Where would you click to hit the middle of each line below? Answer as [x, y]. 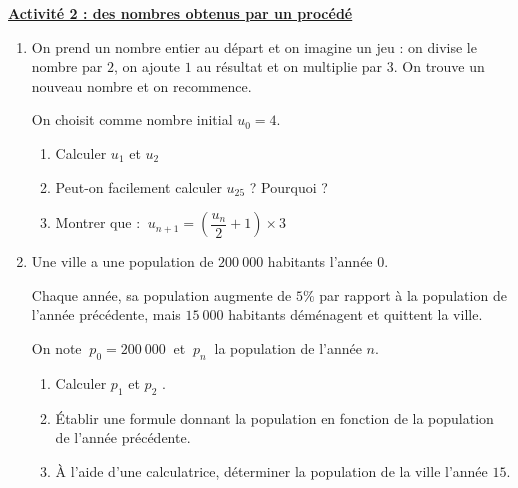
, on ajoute [147, 66]
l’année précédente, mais [106, 314]
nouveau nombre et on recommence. [141, 85]
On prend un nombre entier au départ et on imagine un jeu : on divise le [254, 46]
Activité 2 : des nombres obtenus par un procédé [180, 13]
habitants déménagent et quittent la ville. [355, 314]
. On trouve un [439, 66]
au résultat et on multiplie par [289, 66]
